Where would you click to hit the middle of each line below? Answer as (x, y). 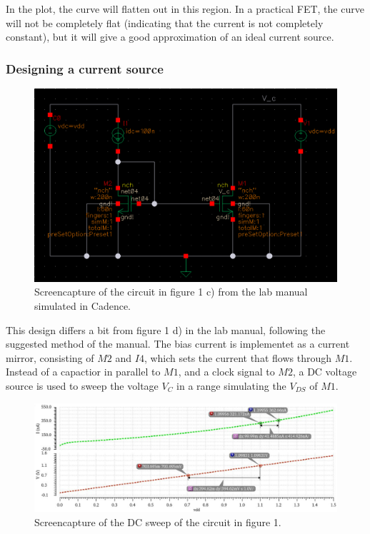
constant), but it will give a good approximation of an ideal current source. (170, 37)
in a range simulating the (231, 385)
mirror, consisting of (50, 357)
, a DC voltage (325, 372)
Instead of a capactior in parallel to (83, 372)
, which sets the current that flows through (237, 357)
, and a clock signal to (226, 372)
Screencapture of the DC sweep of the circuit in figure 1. (158, 522)
